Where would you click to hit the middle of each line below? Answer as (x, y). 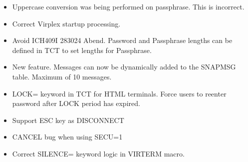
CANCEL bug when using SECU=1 (67, 137)
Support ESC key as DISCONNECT (68, 120)
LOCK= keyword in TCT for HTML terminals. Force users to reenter (119, 93)
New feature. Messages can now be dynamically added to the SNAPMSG (124, 67)
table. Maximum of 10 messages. (62, 76)
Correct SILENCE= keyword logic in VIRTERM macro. (98, 153)
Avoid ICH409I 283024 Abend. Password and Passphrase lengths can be (122, 40)
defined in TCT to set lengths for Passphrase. (82, 50)
